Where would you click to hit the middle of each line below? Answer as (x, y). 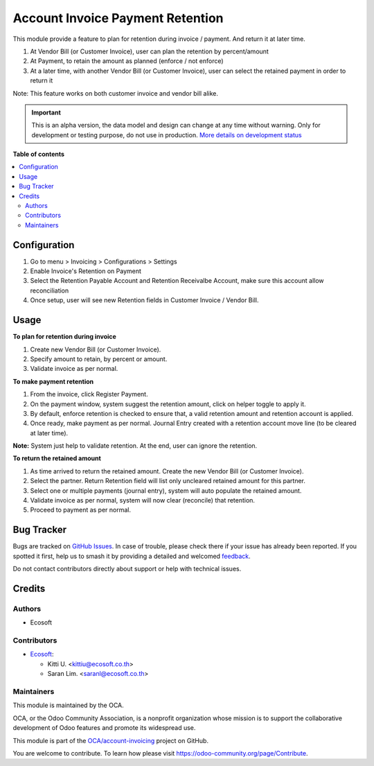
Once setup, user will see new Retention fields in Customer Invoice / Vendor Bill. (144, 300)
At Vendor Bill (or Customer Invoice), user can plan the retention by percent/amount (150, 51)
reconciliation (50, 290)
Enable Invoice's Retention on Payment (86, 271)
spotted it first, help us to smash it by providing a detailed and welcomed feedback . (132, 556)
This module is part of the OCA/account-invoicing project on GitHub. (111, 740)
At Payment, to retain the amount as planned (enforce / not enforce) (127, 61)
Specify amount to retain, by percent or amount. (99, 359)
